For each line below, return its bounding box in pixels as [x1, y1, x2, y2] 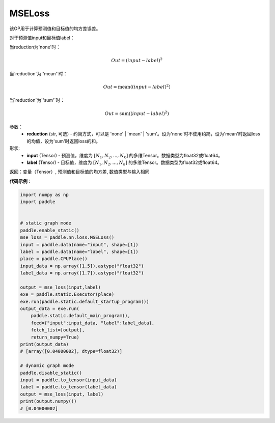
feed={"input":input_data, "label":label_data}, [31, 320, 155, 326]
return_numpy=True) [31, 334, 80, 340]
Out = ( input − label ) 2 [111, 57, 163, 63]
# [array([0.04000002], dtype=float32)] [20, 349, 122, 354]
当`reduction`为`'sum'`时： [9, 97, 65, 103]
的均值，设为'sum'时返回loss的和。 [26, 138, 100, 144]
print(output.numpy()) [20, 399, 77, 404]
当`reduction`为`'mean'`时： [9, 70, 68, 76]
